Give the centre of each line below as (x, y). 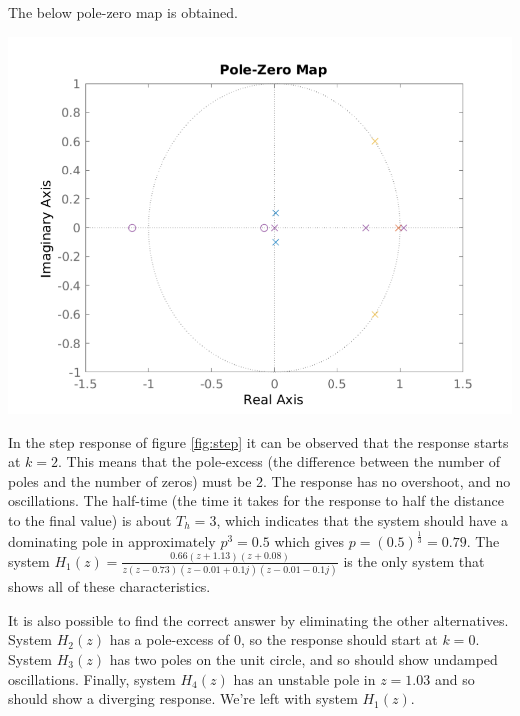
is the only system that (414, 560)
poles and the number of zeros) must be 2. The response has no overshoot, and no (259, 480)
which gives (309, 540)
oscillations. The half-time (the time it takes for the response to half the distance (256, 500)
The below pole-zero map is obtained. (123, 12)
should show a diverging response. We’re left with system (183, 698)
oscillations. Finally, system (92, 678)
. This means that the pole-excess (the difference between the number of (279, 461)
